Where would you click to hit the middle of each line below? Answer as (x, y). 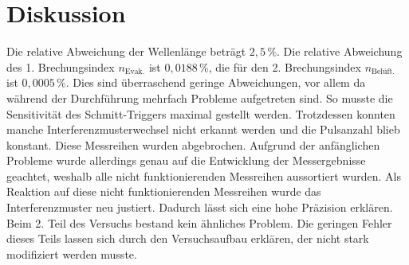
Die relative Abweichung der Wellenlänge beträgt (126, 51)
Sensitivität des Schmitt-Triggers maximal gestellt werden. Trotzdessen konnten (201, 113)
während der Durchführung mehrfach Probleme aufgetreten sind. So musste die (200, 97)
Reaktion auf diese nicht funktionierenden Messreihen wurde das (164, 191)
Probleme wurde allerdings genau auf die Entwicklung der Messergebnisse (186, 160)
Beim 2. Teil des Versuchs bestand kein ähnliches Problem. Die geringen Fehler (199, 222)
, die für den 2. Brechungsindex (285, 66)
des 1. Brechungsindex (61, 66)
